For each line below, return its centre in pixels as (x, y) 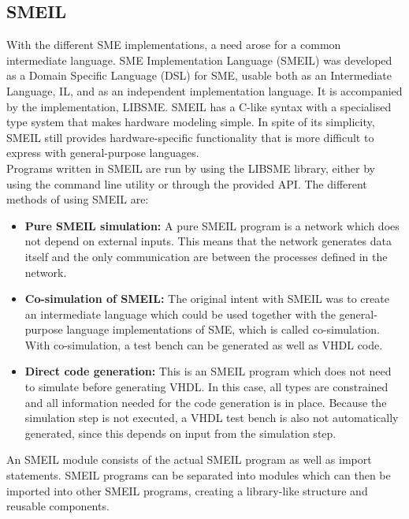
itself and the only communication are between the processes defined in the (206, 256)
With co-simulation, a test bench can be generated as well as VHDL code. (204, 344)
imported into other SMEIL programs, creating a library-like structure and (187, 490)
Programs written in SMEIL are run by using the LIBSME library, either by (191, 168)
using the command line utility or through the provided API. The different (187, 183)
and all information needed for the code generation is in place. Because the (206, 402)
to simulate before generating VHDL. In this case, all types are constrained (206, 387)
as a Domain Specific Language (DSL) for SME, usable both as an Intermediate (199, 75)
